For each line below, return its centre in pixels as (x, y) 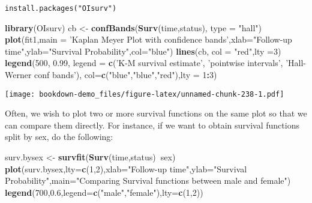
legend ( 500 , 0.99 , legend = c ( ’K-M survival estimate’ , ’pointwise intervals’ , (144, 63)
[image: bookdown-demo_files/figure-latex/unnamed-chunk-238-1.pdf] (145, 94)
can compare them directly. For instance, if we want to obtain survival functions (152, 125)
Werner (18, 75)
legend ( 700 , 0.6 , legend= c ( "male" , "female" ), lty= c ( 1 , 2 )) (104, 192)
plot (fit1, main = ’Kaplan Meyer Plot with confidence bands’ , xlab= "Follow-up (148, 39)
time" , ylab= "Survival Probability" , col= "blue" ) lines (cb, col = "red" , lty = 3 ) (143, 51)
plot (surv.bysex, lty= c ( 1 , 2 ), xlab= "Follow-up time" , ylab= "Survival (126, 168)
